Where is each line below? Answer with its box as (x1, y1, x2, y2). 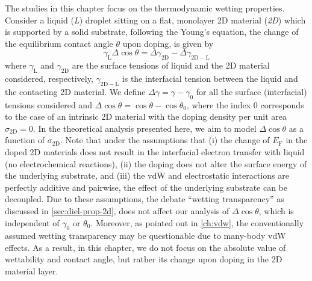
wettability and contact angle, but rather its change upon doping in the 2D (5, 253, 282, 265)
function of (5, 134, 45, 146)
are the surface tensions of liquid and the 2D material (72, 59, 270, 72)
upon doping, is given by (122, 37, 214, 49)
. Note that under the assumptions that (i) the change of (60, 134, 270, 146)
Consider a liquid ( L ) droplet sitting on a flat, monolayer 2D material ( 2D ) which (5, 13, 306, 26)
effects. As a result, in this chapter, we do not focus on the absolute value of (5, 241, 286, 253)
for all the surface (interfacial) (196, 85, 307, 97)
